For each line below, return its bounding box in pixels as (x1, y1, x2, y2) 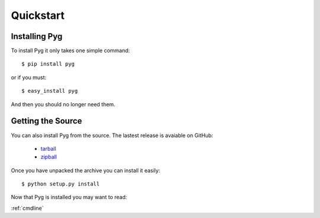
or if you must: (11, 74, 47, 81)
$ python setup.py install (21, 181, 100, 187)
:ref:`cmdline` (11, 204, 44, 212)
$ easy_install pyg (21, 87, 78, 95)
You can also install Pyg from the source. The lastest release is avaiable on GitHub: (11, 132, 213, 139)
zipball (40, 154, 57, 161)
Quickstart (11, 9, 65, 22)
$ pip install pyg (21, 61, 75, 67)
